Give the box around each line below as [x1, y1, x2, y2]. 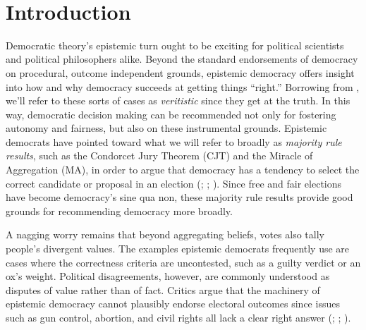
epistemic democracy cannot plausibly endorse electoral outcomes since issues [6, 296, 340, 311]
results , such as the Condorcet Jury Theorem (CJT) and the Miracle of [6, 148, 313, 163]
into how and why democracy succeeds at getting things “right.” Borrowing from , [6, 79, 360, 94]
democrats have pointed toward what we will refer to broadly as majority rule [6, 134, 342, 149]
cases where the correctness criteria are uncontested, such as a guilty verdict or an [6, 255, 361, 269]
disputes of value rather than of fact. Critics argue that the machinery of [6, 282, 320, 297]
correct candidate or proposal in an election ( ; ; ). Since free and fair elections [6, 176, 342, 190]
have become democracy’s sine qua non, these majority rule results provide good [6, 190, 353, 204]
